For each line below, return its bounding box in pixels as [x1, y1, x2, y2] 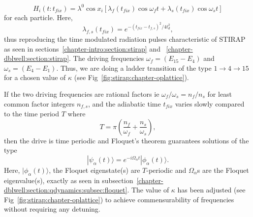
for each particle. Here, [4, 12, 73, 22]
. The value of [127, 185, 169, 195]
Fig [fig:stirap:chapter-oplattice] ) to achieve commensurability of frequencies [4, 194, 234, 204]
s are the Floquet [197, 164, 249, 175]
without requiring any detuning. [4, 204, 100, 214]
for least [207, 88, 232, 99]
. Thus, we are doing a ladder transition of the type [56, 62, 212, 73]
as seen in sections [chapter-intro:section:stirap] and [4, 43, 160, 54]
